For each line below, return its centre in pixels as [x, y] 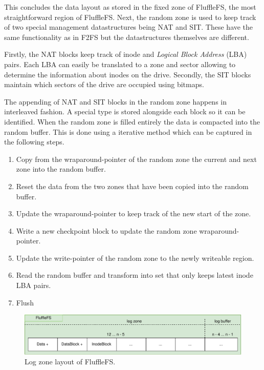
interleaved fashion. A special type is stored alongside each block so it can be [125, 111]
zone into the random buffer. [61, 169]
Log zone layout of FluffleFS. [70, 362]
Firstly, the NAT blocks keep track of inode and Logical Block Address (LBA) [126, 54]
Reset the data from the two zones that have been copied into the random [132, 186]
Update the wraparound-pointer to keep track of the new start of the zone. [134, 213]
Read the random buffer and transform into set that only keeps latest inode [135, 275]
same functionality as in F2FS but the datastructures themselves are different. [127, 37]
